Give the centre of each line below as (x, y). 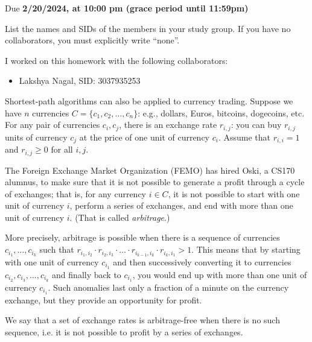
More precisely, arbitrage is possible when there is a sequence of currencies (142, 237)
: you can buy (256, 125)
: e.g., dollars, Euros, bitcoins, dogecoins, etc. (221, 112)
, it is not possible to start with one (234, 193)
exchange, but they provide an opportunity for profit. (103, 299)
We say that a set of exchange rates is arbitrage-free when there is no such (142, 320)
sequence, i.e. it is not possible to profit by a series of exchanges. (124, 331)
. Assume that (244, 137)
